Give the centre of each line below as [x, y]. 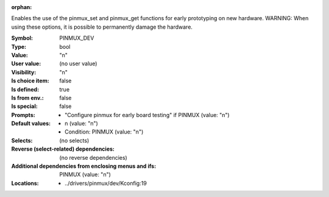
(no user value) [78, 63]
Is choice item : [30, 81]
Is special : [24, 106]
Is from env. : [27, 98]
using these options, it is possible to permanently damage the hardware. [102, 27]
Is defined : [25, 89]
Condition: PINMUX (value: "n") [104, 132]
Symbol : [22, 38]
